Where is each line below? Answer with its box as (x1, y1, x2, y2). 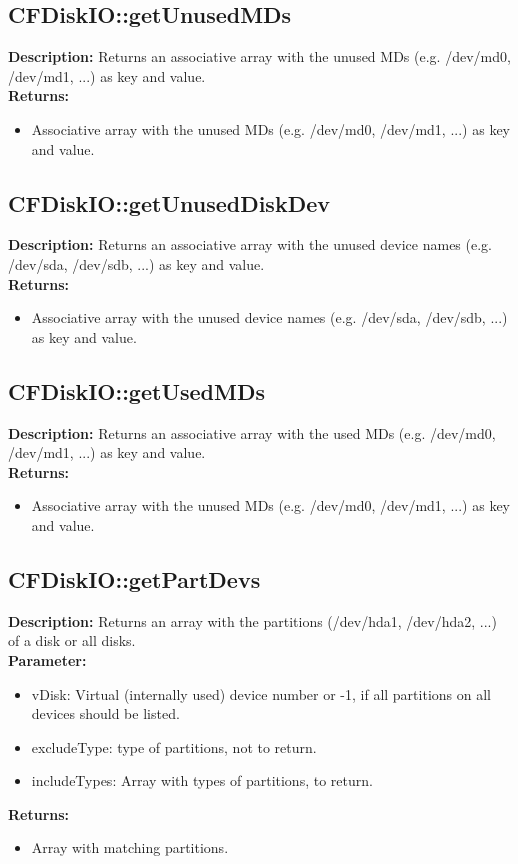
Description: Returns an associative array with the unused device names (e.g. (8, 234, 492, 255)
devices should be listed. (31, 703, 180, 724)
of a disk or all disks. (8, 630, 136, 651)
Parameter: (8, 649, 87, 670)
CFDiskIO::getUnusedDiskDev (8, 187, 330, 218)
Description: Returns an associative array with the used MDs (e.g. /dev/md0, (8, 422, 496, 443)
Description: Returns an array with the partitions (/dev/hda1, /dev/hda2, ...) (8, 610, 497, 631)
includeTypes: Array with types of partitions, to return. (31, 770, 373, 791)
